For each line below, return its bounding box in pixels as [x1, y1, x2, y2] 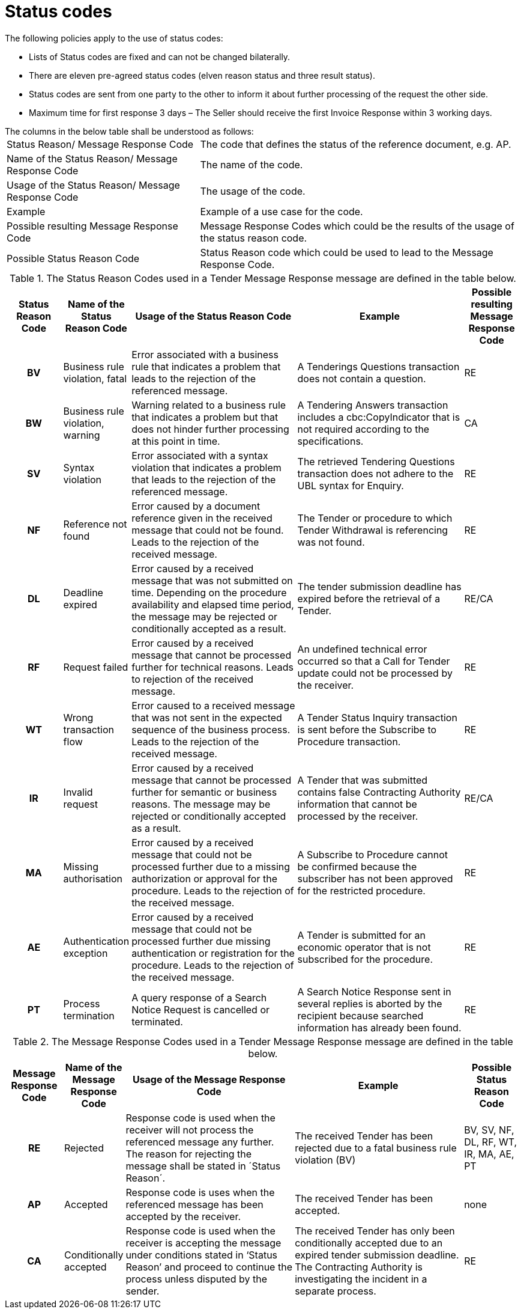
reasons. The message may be [131, 798, 271, 810]
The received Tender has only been [295, 1224, 455, 1237]
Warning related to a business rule [131, 398, 286, 411]
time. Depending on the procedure [131, 586, 287, 599]
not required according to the [297, 423, 430, 435]
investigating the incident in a [295, 1272, 427, 1285]
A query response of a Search [131, 991, 267, 1004]
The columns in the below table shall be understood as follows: [5, 126, 254, 136]
